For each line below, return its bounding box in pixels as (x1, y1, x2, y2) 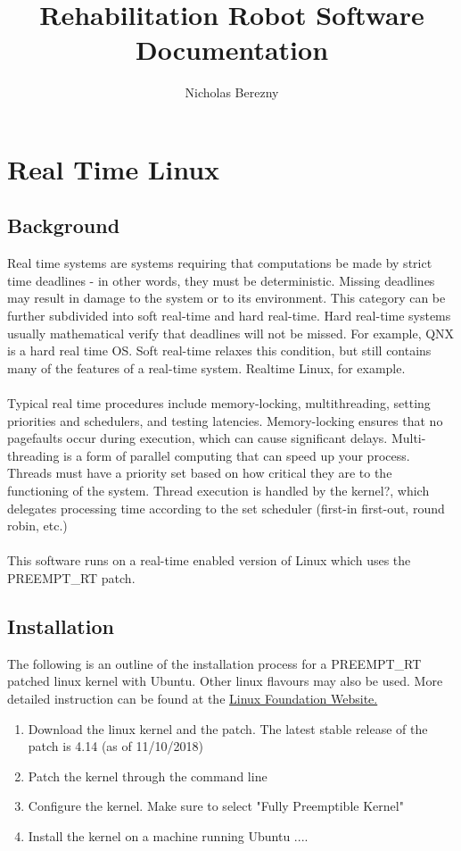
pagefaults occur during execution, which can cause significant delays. (7, 429, 388, 447)
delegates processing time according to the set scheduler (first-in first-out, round (7, 498, 445, 517)
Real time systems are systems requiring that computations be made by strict (7, 254, 432, 272)
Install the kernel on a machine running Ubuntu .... (28, 826, 309, 845)
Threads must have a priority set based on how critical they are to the (7, 463, 392, 482)
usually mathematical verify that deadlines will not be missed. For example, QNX (7, 323, 455, 342)
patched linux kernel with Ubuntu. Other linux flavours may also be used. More (7, 672, 443, 690)
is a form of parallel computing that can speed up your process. (63, 446, 410, 464)
